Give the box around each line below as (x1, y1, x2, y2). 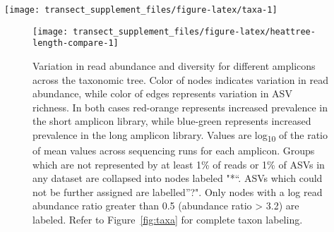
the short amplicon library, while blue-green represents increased (32, 114, 311, 128)
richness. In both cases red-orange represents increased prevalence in (32, 99, 328, 114)
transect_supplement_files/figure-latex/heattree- (73, 26, 316, 37)
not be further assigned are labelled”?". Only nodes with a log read (32, 184, 323, 199)
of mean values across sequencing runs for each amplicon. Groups (32, 143, 315, 158)
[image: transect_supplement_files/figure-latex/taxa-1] (4, 5, 278, 15)
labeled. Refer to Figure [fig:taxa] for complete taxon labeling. (32, 212, 303, 227)
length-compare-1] (32, 38, 119, 49)
